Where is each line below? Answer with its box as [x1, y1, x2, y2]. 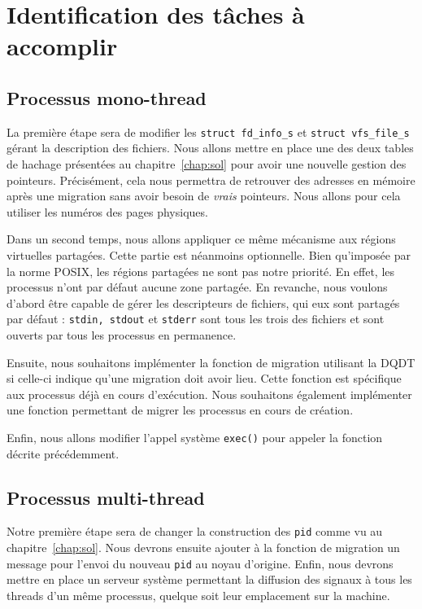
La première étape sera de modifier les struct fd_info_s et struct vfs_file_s [7, 123, 410, 140]
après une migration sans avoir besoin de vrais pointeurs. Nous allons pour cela [7, 187, 401, 204]
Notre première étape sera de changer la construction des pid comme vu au [7, 523, 383, 540]
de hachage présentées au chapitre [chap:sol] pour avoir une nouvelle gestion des [7, 156, 407, 173]
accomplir [7, 29, 118, 63]
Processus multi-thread [7, 484, 205, 510]
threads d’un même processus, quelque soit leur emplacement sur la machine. [7, 586, 390, 603]
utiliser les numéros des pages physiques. [7, 203, 208, 220]
